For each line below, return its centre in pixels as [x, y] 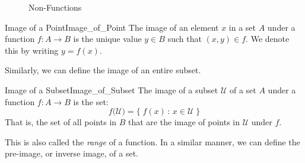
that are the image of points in [184, 122]
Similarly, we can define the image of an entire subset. [103, 70]
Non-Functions [55, 7]
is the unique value [107, 39]
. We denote [268, 39]
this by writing [32, 50]
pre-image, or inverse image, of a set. [72, 153]
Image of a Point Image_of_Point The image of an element [112, 27]
